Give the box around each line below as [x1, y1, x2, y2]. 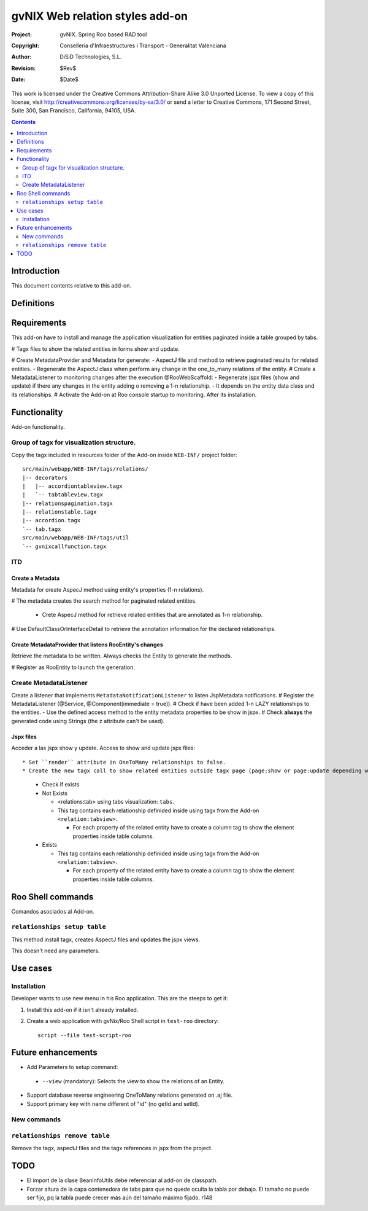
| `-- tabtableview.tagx [22, 492, 104, 498]
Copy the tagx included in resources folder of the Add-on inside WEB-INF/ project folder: [11, 451, 237, 458]
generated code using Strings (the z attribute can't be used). [11, 717, 165, 724]
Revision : [11, 65, 36, 72]
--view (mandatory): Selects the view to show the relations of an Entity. [42, 1077, 225, 1084]
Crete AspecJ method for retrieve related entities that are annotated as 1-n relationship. [42, 611, 263, 619]
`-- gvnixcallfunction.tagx [22, 543, 107, 550]
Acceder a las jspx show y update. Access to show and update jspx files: [11, 744, 196, 752]
